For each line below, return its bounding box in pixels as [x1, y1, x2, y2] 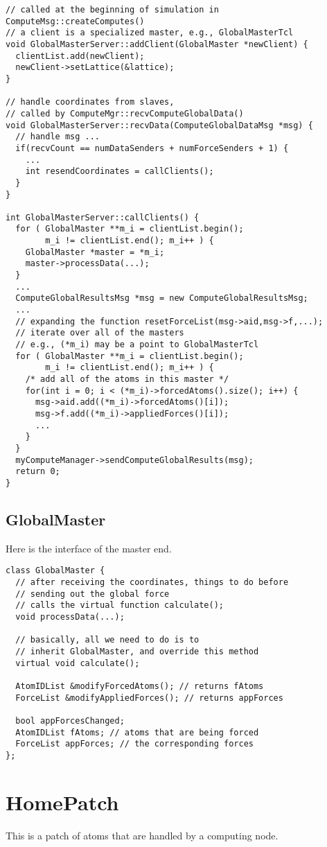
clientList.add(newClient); [15, 51, 145, 61]
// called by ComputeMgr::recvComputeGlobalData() [6, 108, 244, 119]
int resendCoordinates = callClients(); [25, 166, 214, 177]
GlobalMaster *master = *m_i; [25, 247, 165, 257]
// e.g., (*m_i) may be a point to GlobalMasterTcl [15, 340, 259, 350]
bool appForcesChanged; [15, 715, 125, 726]
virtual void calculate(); [15, 658, 140, 668]
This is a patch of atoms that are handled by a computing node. [6, 828, 279, 842]
